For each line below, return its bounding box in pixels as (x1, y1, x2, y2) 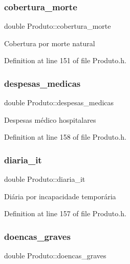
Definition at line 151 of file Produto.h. (4, 55, 126, 66)
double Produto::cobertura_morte (4, 21, 111, 31)
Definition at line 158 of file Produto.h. (4, 131, 126, 142)
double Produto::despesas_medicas (4, 97, 114, 108)
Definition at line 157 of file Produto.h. (4, 208, 126, 219)
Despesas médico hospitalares (4, 114, 96, 125)
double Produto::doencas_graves (4, 250, 106, 261)
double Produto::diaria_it (4, 174, 85, 184)
